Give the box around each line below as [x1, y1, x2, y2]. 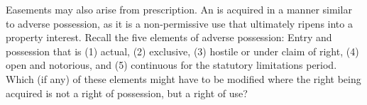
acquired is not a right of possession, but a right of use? [6, 85, 248, 100]
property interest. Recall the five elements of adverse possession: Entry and [6, 30, 332, 45]
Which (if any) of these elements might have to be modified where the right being [6, 71, 361, 86]
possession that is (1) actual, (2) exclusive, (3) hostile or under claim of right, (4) [6, 43, 359, 58]
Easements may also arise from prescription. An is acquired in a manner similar [6, 2, 352, 16]
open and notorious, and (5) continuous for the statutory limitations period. [6, 57, 337, 72]
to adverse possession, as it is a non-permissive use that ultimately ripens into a [6, 16, 353, 31]
